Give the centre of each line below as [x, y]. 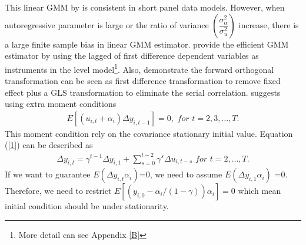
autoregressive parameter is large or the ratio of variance [107, 24]
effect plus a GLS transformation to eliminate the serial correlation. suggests [143, 92]
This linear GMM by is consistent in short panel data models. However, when [145, 7]
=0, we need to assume [181, 174]
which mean [260, 191]
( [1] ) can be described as [49, 145]
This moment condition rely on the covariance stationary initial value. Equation [149, 133]
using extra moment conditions [61, 104]
